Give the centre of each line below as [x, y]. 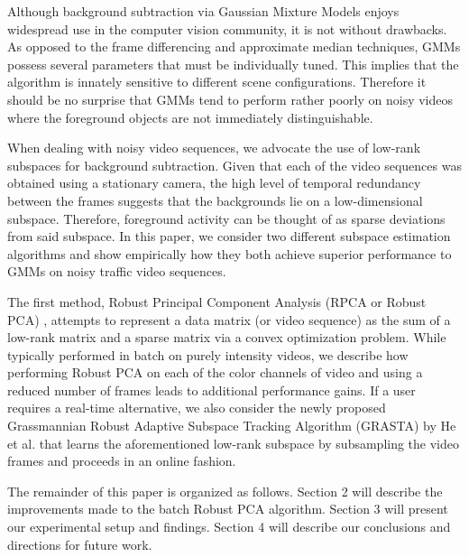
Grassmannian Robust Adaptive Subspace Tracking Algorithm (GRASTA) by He [232, 426]
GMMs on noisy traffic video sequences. [117, 271]
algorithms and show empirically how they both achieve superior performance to [230, 253]
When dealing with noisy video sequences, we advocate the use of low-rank [214, 148]
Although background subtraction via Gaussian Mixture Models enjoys [203, 11]
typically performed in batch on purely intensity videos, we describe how [208, 354]
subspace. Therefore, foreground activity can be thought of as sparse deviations [226, 218]
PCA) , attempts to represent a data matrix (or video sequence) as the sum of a [229, 319]
